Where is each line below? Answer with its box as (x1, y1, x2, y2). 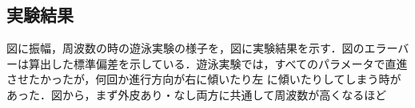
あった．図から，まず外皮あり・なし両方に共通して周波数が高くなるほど (6, 86, 387, 102)
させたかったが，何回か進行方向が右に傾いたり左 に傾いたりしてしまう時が (6, 71, 401, 87)
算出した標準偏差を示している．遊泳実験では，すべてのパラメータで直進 (28, 55, 408, 71)
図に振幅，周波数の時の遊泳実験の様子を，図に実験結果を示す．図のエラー (6, 40, 398, 56)
